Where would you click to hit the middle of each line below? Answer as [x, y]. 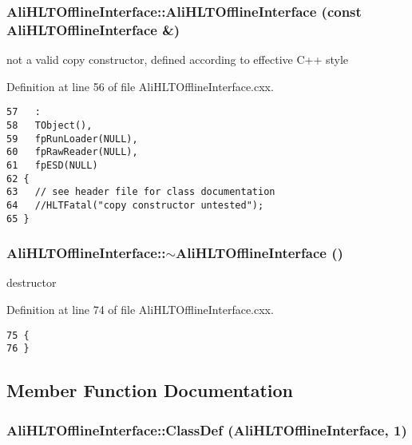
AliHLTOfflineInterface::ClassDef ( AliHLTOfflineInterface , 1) [207, 429]
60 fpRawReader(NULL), [72, 152]
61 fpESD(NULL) [52, 165]
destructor [32, 282]
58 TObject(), [50, 125]
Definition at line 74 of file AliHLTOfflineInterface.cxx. [140, 310]
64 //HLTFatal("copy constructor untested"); [135, 205]
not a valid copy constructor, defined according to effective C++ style [178, 60]
